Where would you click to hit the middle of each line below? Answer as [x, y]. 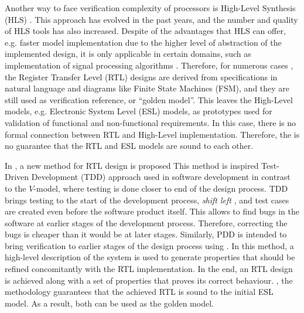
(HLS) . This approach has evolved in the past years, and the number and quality [151, 19]
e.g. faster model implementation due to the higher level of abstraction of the [143, 42]
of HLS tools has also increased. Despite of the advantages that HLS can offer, [145, 31]
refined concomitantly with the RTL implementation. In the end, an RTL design [149, 269]
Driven [17, 177]
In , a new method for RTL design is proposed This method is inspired [132, 165]
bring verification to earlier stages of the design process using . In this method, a [149, 245]
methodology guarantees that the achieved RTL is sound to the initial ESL [139, 292]
